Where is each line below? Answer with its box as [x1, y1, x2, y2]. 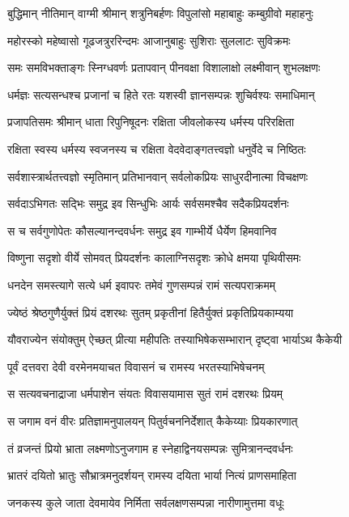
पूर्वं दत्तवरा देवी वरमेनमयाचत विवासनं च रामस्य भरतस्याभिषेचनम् [7, 358, 265, 375]
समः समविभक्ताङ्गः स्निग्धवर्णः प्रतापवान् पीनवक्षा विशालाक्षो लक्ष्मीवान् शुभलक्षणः [7, 59, 321, 76]
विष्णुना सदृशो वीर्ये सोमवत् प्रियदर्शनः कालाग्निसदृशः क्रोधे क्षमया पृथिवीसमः [7, 249, 301, 266]
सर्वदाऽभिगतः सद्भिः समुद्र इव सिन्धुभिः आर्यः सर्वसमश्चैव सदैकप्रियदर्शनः [7, 195, 289, 212]
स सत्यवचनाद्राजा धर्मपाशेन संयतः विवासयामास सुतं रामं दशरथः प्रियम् [7, 385, 283, 402]
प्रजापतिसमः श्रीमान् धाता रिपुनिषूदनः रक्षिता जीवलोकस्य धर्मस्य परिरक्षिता [7, 113, 295, 130]
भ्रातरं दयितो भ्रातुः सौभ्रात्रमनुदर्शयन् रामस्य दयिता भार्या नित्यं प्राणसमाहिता [7, 467, 296, 484]
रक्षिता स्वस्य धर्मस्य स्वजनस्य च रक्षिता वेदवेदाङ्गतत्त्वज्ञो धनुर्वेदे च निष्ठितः [7, 140, 306, 157]
